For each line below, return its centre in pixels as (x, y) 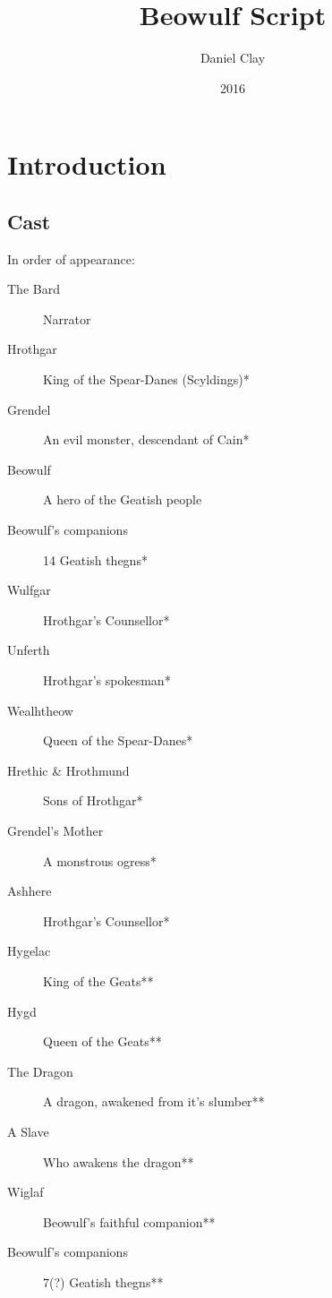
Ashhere (30, 891)
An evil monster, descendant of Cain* (146, 439)
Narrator (67, 318)
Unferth (29, 650)
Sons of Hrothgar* (93, 800)
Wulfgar (29, 590)
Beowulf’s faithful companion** (129, 1221)
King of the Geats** (98, 980)
